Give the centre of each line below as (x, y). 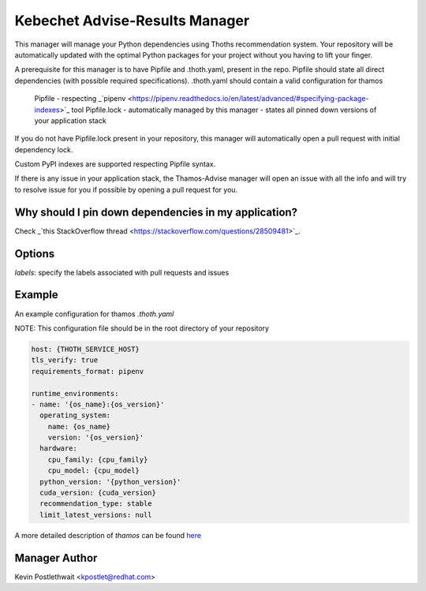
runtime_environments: (75, 393)
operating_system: (75, 415)
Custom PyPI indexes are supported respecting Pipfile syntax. (115, 164)
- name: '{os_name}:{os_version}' (98, 404)
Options (35, 254)
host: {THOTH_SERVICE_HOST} (85, 349)
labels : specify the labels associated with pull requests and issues (122, 272)
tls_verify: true (65, 360)
